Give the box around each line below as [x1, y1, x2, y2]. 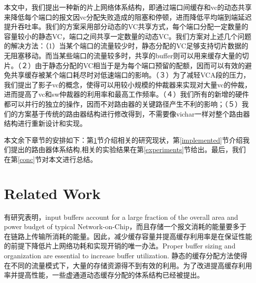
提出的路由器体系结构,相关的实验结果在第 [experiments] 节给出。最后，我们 [10, 144, 246, 155]
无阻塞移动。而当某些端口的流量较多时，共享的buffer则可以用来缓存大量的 [4, 50, 242, 60]
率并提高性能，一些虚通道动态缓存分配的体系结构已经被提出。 [4, 270, 204, 280]
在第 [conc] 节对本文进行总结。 [4, 154, 97, 164]
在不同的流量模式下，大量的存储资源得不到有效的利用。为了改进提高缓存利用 [4, 260, 252, 270]
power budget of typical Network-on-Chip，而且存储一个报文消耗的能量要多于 [4, 221, 247, 232]
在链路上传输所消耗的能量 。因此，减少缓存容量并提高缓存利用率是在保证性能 [4, 231, 252, 241]
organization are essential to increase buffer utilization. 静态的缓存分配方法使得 [4, 250, 248, 260]
